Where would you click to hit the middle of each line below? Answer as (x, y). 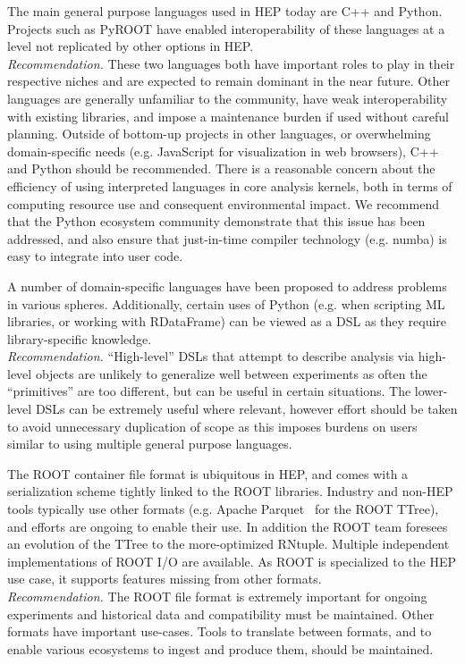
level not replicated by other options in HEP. (131, 46)
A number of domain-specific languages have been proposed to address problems (227, 286)
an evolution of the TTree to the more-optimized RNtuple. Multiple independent (228, 544)
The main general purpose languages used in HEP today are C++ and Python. (225, 11)
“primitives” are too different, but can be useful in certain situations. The (209, 391)
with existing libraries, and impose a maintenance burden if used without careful (228, 116)
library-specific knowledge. (80, 338)
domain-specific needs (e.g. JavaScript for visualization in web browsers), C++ (223, 151)
